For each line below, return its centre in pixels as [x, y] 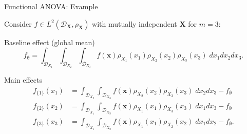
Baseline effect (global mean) [50, 42]
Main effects [23, 80]
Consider [18, 23]
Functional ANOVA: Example [51, 6]
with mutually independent [135, 23]
